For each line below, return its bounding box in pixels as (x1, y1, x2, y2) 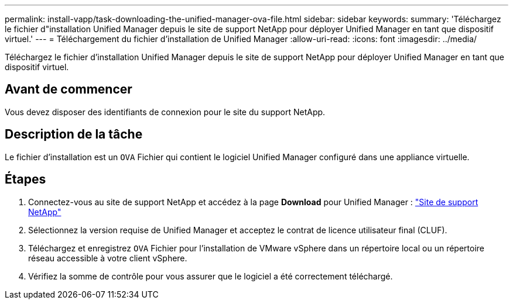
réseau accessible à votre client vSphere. (28, 253, 187, 263)
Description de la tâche (5, 127, 143, 142)
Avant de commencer (5, 82, 132, 97)
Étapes (5, 172, 46, 187)
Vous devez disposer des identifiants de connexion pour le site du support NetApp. (5, 106, 326, 117)
